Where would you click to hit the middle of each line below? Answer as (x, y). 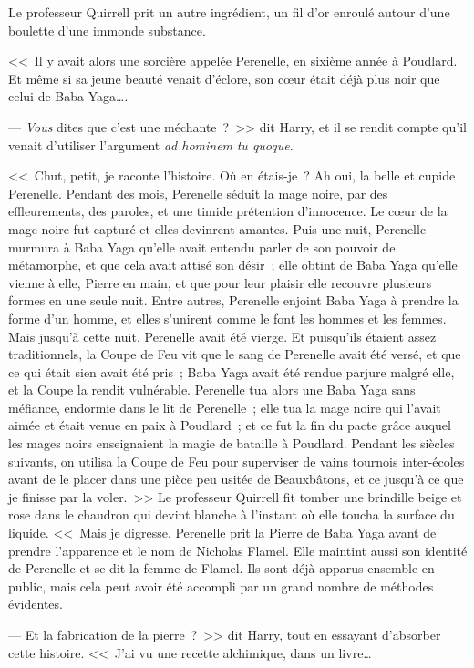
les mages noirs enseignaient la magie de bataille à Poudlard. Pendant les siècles (232, 443)
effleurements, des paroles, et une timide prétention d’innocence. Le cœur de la (228, 211)
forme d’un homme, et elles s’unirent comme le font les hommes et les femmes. (227, 318)
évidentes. (36, 604)
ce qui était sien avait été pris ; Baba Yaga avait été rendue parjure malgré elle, (232, 371)
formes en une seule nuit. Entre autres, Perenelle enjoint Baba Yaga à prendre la (233, 300)
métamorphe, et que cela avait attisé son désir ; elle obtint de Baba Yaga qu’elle (233, 265)
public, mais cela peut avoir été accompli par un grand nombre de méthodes (221, 586)
